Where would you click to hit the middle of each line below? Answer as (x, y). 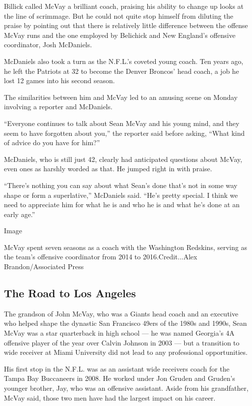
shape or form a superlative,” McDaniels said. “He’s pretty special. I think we (121, 195)
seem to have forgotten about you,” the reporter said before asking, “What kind (125, 133)
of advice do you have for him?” (52, 142)
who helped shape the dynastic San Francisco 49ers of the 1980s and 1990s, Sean (126, 323)
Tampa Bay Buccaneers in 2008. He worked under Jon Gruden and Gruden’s (120, 378)
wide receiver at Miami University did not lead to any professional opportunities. (126, 352)
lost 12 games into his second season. (59, 80)
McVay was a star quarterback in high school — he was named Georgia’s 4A (119, 333)
